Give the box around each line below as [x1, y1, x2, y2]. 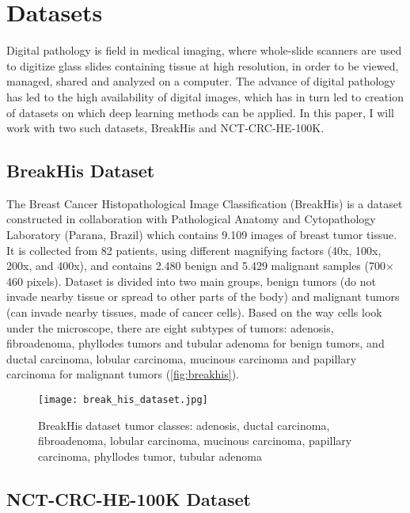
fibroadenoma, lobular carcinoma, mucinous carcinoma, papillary [38, 432, 352, 449]
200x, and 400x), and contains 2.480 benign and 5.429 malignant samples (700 [6, 257, 385, 274]
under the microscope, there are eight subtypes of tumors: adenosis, [6, 319, 334, 336]
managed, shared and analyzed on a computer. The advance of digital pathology [6, 73, 396, 89]
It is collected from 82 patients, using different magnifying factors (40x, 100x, [6, 241, 382, 258]
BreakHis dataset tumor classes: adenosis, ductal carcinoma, [38, 416, 330, 433]
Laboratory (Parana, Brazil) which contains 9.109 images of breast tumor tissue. [6, 226, 397, 243]
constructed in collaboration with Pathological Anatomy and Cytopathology [6, 211, 376, 227]
